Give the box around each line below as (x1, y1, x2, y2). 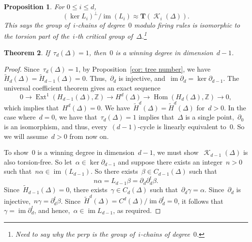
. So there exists (90, 166, 138, 176)
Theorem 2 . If (4, 47, 50, 57)
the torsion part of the (4, 31, 69, 41)
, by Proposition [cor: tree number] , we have (79, 63, 211, 74)
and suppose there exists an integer (118, 156, 222, 166)
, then (89, 47, 107, 57)
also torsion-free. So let (4, 156, 72, 166)
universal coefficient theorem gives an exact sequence (4, 82, 161, 92)
